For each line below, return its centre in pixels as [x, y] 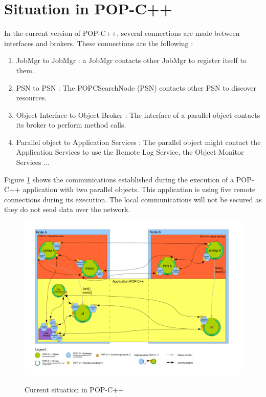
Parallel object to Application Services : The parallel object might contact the [138, 142]
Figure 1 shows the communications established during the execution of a [119, 179]
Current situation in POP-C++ [74, 390]
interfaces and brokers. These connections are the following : [99, 43]
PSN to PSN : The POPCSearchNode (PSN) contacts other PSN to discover [136, 87]
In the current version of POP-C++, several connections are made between [122, 33]
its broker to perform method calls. [71, 125]
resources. [31, 98]
